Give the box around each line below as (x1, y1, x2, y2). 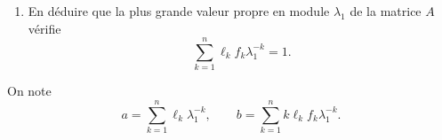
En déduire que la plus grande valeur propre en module (28, 2, 330, 19)
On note (7, 82, 52, 100)
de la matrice (350, 2, 422, 19)
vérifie (28, 19, 61, 37)
